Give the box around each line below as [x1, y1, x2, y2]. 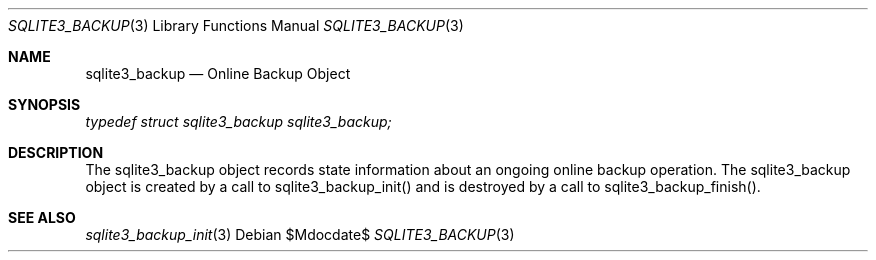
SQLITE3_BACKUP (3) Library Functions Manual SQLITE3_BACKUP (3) [8, 17, 464, 34]
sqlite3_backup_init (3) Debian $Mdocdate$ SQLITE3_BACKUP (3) [85, 226, 515, 243]
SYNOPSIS [8, 96, 81, 113]
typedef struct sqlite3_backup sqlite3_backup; [85, 113, 392, 130]
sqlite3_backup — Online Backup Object [85, 65, 351, 82]
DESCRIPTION [8, 144, 104, 161]
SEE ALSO [8, 209, 76, 226]
